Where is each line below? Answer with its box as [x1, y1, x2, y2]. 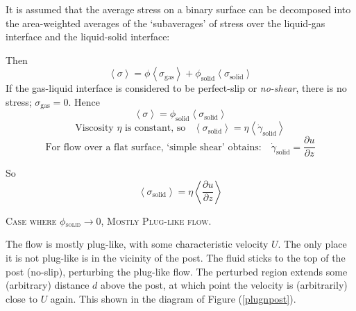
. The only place [278, 237, 347, 251]
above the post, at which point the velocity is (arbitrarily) [101, 278, 348, 292]
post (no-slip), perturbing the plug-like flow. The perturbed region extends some [6, 264, 348, 278]
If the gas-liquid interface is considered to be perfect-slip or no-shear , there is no [6, 81, 347, 95]
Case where [6, 213, 57, 228]
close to [6, 291, 37, 305]
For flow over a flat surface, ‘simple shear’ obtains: [45, 142, 262, 152]
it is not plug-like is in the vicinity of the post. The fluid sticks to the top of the [6, 250, 346, 265]
